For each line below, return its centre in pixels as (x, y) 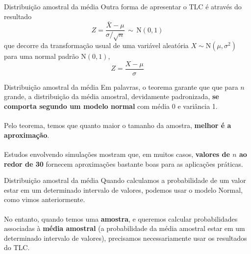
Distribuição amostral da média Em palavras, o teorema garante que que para (121, 87)
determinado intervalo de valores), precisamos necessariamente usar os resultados (125, 238)
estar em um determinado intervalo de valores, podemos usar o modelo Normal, (124, 190)
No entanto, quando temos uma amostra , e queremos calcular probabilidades (121, 218)
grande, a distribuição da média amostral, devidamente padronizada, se (112, 96)
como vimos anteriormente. (45, 199)
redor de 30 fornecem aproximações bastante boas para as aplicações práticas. (124, 164)
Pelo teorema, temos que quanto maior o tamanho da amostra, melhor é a (118, 125)
